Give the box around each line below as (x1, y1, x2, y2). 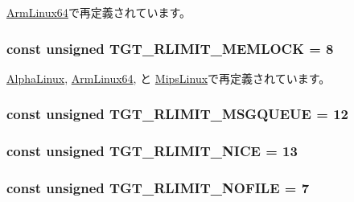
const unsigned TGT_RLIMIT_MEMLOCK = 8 (6, 38, 334, 58)
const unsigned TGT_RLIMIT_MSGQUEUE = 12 (6, 104, 348, 124)
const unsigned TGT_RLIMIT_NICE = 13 (6, 141, 298, 161)
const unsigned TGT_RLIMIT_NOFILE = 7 (6, 178, 310, 198)
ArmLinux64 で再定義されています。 (6, 4, 191, 20)
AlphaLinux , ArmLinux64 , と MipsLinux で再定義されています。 (6, 69, 331, 86)
